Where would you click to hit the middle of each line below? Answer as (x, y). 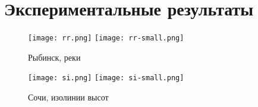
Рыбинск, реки (54, 57)
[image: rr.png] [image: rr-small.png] (106, 38)
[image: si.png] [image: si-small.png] (106, 78)
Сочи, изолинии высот (68, 97)
